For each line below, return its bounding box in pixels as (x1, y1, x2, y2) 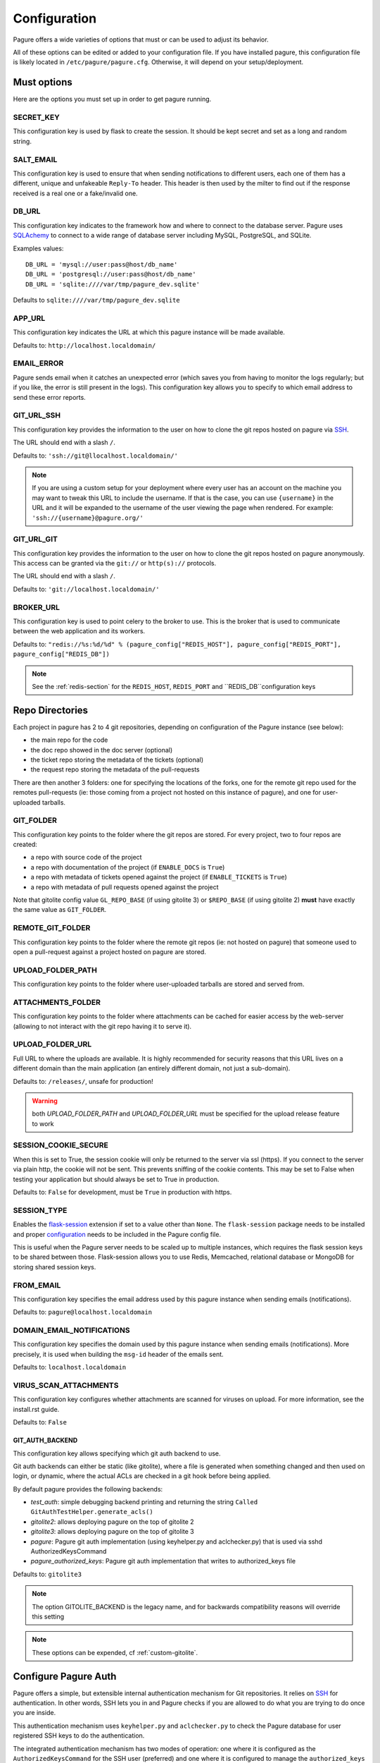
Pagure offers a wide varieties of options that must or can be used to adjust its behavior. (13, 35, 269, 44)
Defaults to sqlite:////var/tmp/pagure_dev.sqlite (13, 296, 180, 305)
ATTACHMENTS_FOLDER (13, 997, 101, 1007)
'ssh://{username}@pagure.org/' (32, 513, 144, 522)
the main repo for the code (30, 736, 108, 744)
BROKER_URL (13, 602, 60, 612)
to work (32, 1119, 54, 1128)
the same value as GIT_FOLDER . (13, 905, 107, 914)
